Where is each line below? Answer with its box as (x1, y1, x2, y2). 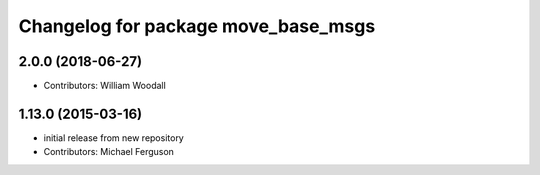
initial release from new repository (43, 131, 184, 144)
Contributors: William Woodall (43, 80, 167, 92)
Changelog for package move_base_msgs (18, 15, 376, 37)
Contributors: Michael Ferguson (43, 146, 175, 158)
